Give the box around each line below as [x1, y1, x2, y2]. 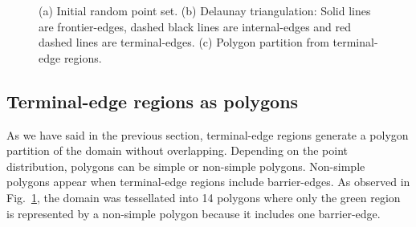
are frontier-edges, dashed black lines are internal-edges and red [39, 18, 352, 34]
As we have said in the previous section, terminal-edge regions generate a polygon [6, 126, 409, 143]
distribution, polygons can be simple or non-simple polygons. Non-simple [6, 157, 365, 174]
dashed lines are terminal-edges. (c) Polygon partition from [39, 34, 329, 51]
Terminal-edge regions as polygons [6, 88, 299, 113]
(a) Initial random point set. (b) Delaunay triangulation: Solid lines [39, 2, 371, 18]
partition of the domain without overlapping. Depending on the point [6, 142, 349, 159]
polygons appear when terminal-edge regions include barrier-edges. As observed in [6, 173, 410, 190]
